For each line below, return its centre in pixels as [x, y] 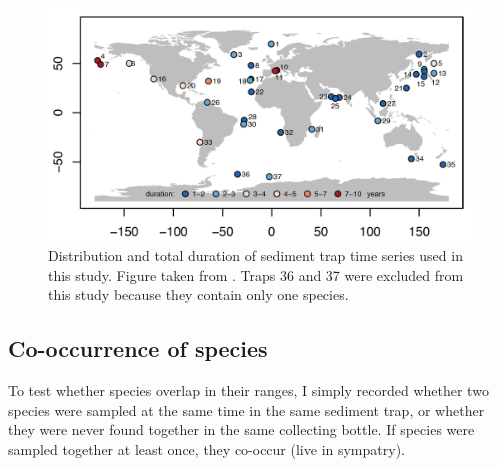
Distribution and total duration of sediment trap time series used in [255, 255]
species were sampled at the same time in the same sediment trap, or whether [246, 409]
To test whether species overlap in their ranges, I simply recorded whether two [248, 390]
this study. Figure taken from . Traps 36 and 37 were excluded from [256, 274]
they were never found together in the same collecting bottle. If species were [241, 429]
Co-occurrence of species [138, 348]
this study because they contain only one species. [198, 294]
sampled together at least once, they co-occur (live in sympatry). [206, 448]
